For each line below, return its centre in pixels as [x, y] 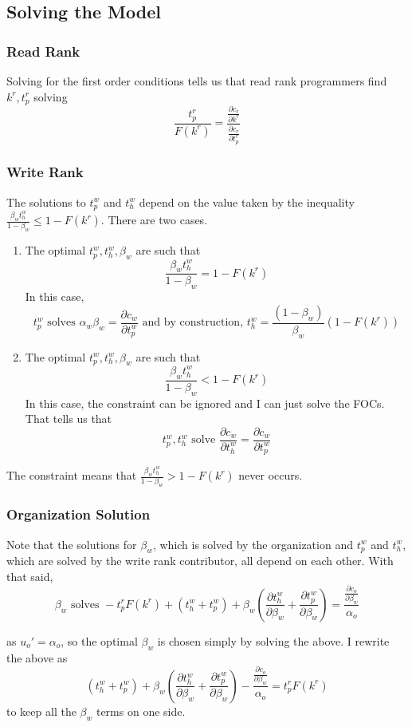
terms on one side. [141, 711]
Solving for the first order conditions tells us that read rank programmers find [197, 81]
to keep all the [41, 711]
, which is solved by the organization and [253, 544]
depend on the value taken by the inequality [247, 202]
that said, [30, 576]
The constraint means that [72, 475]
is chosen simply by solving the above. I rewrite [273, 640]
